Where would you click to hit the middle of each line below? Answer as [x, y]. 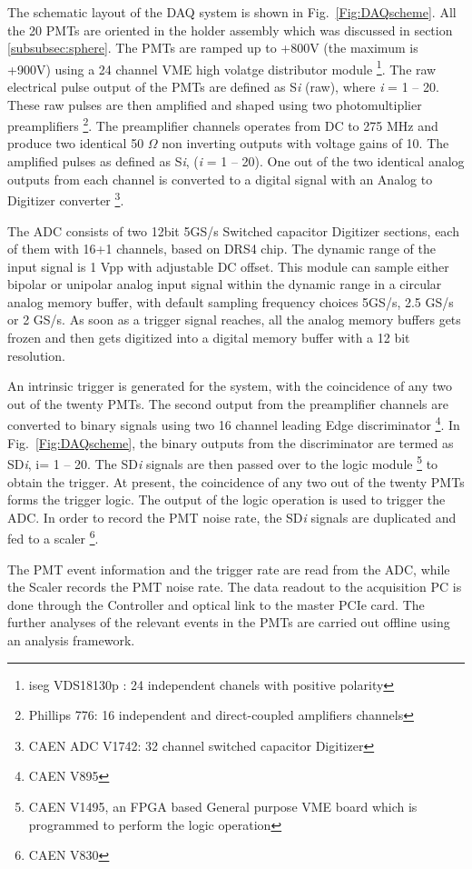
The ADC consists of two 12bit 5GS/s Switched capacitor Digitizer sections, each [233, 230]
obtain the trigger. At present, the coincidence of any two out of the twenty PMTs [236, 481]
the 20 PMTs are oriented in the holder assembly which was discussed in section [230, 30]
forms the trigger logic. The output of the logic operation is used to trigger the [226, 499]
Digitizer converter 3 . [66, 199]
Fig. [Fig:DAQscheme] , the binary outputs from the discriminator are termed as [231, 442]
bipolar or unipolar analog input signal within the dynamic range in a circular [225, 284]
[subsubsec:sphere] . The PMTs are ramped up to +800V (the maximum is [213, 48]
